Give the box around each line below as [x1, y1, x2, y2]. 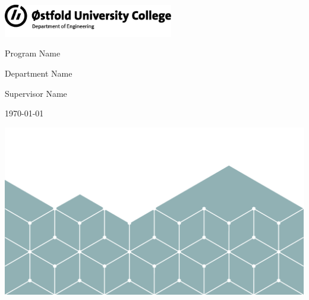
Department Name [5, 67, 72, 79]
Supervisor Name [5, 87, 67, 99]
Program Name [5, 47, 61, 59]
